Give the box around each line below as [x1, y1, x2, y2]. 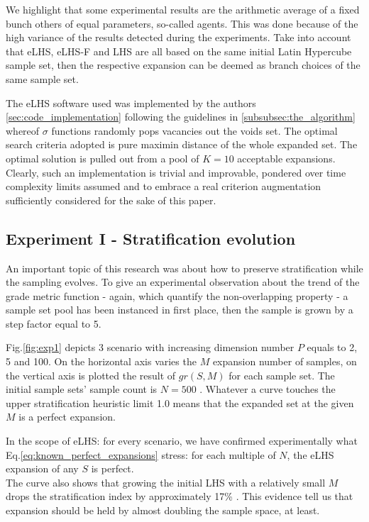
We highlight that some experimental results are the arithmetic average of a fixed [6, 2, 360, 16]
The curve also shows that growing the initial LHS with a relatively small [6, 474, 326, 489]
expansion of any [6, 461, 79, 476]
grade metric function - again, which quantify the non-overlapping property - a [6, 288, 348, 303]
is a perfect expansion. [18, 409, 116, 424]
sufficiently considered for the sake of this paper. [6, 192, 216, 207]
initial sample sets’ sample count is [6, 382, 158, 396]
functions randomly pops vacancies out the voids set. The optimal [51, 123, 338, 138]
